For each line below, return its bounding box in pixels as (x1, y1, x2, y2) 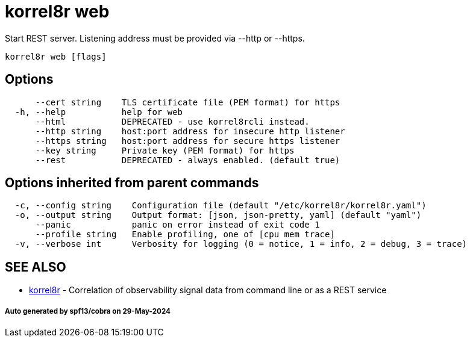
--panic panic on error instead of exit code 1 (35, 220, 320, 230)
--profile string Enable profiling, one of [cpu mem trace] (35, 229, 335, 240)
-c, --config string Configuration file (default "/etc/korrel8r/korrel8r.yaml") (14, 201, 427, 211)
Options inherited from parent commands (5, 175, 259, 191)
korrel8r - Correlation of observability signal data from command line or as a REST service (29, 285, 387, 296)
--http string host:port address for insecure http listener (35, 126, 345, 136)
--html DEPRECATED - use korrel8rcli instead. (35, 116, 310, 126)
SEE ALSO (5, 259, 66, 275)
